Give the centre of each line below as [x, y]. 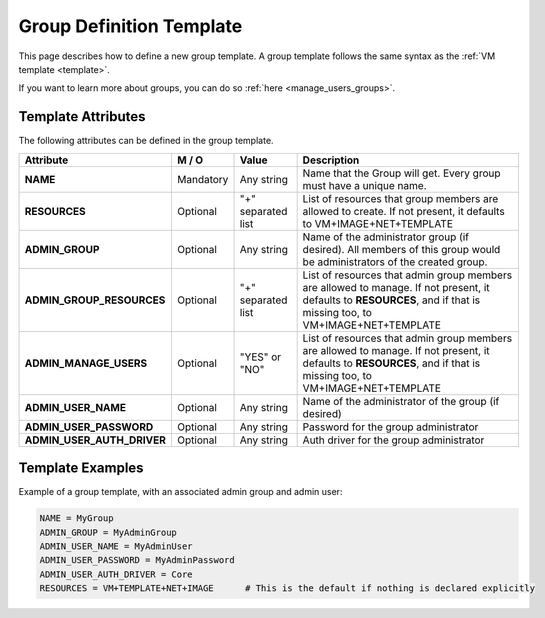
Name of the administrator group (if [386, 237]
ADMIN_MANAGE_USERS [86, 363]
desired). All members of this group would [401, 249]
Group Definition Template [130, 26]
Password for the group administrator [390, 427]
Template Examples [81, 468]
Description [331, 160]
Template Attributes [82, 116]
